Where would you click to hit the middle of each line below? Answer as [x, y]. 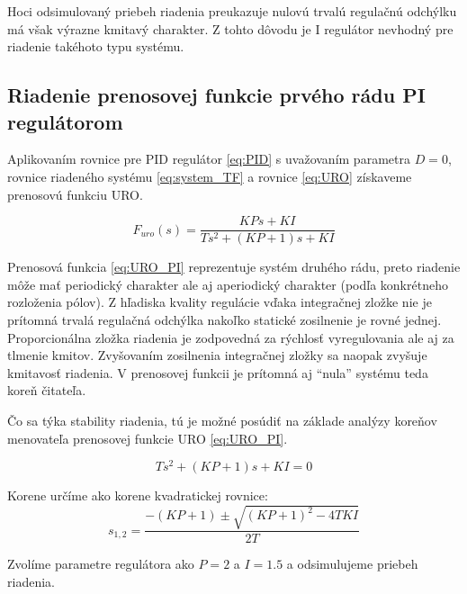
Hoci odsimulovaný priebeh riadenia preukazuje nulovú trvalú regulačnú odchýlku [232, 11]
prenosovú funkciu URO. [75, 194]
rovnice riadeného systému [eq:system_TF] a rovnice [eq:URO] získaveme [210, 176]
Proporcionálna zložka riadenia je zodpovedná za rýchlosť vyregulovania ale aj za [231, 337]
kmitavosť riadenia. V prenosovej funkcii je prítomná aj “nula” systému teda [218, 372]
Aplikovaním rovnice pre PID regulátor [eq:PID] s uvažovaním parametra [209, 159]
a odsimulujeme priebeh [352, 564]
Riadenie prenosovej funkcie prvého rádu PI [216, 95]
